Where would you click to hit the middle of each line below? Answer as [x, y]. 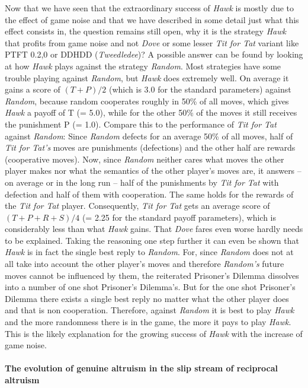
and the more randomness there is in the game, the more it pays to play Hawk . [148, 322]
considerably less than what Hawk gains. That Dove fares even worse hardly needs [154, 229]
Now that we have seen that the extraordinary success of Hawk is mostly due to [150, 8]
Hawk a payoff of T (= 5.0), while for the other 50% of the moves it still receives [151, 112]
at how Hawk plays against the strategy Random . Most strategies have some [143, 66]
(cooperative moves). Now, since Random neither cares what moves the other [145, 159]
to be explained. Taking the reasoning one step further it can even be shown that [152, 240]
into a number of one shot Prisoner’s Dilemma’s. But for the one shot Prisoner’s [150, 287]
